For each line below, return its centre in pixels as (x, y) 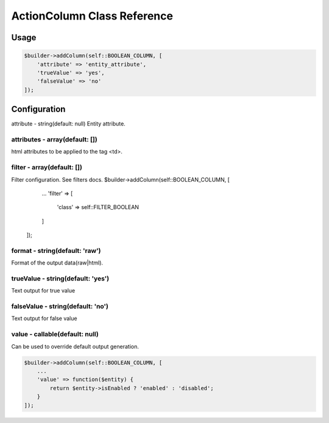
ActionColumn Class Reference (92, 16)
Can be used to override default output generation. (75, 346)
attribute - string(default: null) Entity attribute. (69, 124)
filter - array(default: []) (47, 168)
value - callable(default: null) (55, 334)
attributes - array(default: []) (54, 139)
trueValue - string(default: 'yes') (60, 279)
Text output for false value (44, 318)
